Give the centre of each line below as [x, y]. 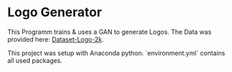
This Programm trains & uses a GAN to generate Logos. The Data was [110, 32]
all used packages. [35, 60]
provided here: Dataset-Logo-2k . [56, 39]
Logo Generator [55, 12]
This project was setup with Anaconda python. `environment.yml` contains [116, 53]
